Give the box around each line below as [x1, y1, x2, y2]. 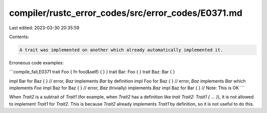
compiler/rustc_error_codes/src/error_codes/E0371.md [9, 7, 242, 18]
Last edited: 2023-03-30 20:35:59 [9, 25, 80, 31]
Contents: [9, 34, 29, 40]
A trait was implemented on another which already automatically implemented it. [19, 47, 223, 53]
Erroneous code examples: [9, 59, 64, 65]
